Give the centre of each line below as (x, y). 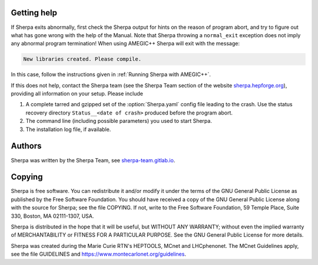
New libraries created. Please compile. (82, 59)
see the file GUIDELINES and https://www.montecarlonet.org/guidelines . (99, 254)
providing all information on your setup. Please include (77, 94)
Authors (26, 146)
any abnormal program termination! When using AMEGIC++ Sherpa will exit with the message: (125, 44)
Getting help (34, 13)
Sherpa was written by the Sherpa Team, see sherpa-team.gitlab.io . (93, 160)
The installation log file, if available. (68, 129)
